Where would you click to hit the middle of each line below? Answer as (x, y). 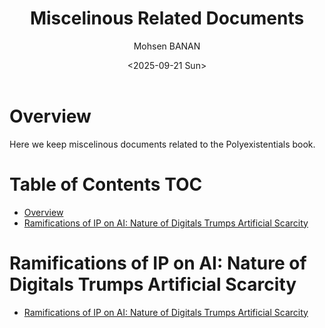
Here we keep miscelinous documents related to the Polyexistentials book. (162, 144)
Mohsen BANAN (167, 46)
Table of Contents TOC (106, 184)
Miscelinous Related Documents (167, 18)
